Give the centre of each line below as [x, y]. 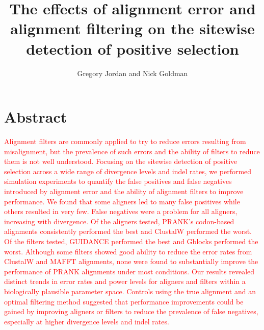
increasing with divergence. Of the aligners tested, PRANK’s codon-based [119, 221]
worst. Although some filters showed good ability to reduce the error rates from [128, 251]
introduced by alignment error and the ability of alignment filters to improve [124, 191]
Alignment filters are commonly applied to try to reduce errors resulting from [125, 141]
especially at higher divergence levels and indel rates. [87, 321]
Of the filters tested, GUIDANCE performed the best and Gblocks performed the [131, 241]
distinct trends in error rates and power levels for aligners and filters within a [125, 281]
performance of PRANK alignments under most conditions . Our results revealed [129, 271]
